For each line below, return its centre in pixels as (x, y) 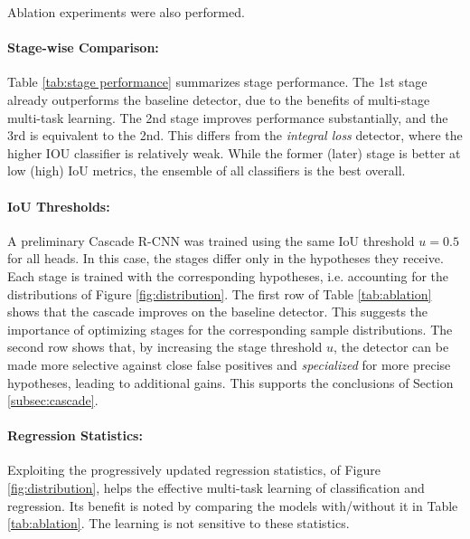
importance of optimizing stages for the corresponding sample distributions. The (230, 329)
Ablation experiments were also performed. (126, 12)
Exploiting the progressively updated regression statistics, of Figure (194, 470)
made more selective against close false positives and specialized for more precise (229, 364)
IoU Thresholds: (59, 206)
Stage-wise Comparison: (83, 47)
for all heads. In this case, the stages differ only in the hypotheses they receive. (226, 258)
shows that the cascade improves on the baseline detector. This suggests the (218, 312)
